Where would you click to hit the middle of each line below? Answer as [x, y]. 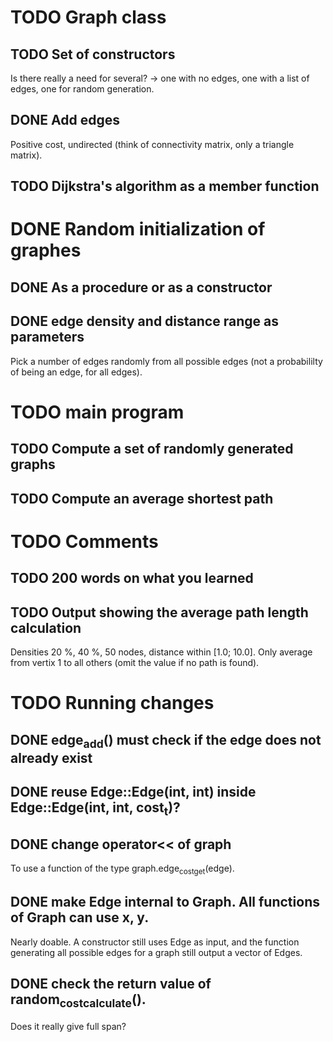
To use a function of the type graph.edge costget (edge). [122, 869]
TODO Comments [84, 541]
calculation [46, 627]
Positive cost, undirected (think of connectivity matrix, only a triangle [152, 144]
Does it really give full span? [68, 1026]
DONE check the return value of [111, 984]
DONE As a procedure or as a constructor [141, 287]
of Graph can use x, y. [80, 917]
